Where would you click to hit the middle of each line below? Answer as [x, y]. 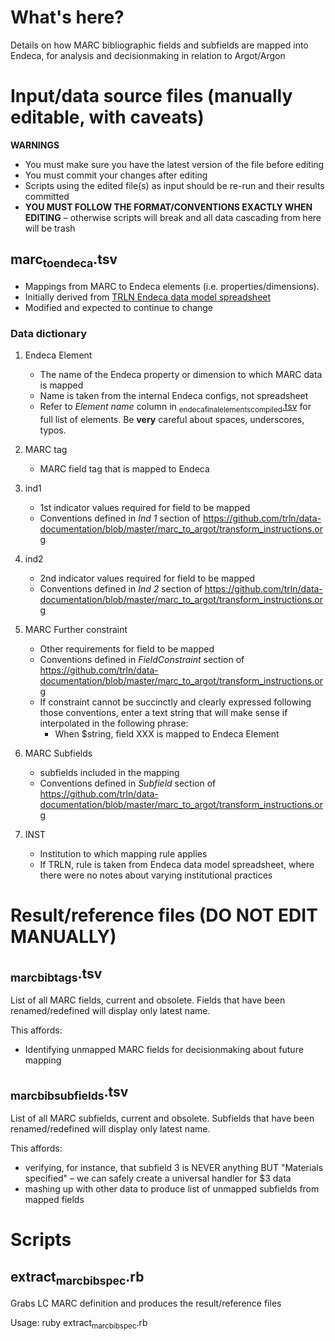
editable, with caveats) [107, 117]
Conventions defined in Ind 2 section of [121, 588]
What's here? [67, 17]
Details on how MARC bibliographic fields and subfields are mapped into [159, 45]
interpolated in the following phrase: [114, 723]
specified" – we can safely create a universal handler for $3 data [158, 1178]
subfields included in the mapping [109, 772]
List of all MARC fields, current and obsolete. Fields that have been [148, 1000]
